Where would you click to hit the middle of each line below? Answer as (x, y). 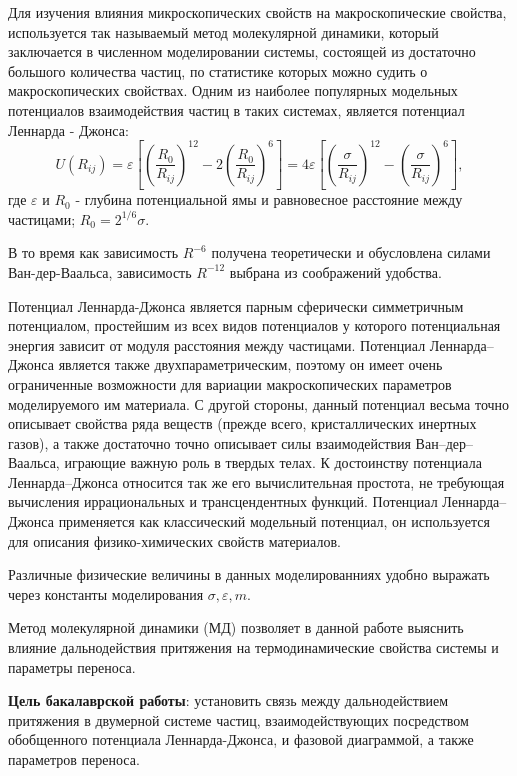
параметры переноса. (72, 666)
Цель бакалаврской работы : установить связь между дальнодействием (228, 700)
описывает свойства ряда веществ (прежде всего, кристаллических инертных (242, 423)
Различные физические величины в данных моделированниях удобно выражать (249, 574)
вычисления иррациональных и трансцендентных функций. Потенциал (223, 501)
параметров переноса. (74, 759)
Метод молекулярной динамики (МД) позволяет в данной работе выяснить (236, 627)
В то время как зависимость (93, 252)
